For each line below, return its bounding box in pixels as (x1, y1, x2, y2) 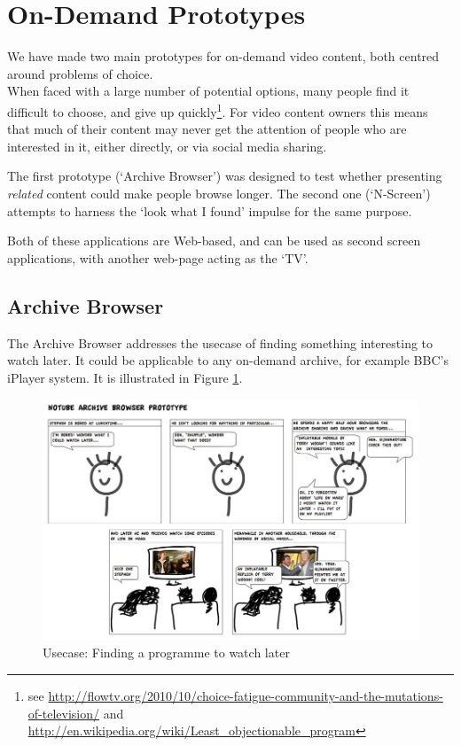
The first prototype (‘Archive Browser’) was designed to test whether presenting (7, 167, 442, 185)
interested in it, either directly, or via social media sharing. (7, 136, 327, 155)
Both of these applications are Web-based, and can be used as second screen (7, 231, 421, 250)
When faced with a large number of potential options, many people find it (7, 82, 410, 100)
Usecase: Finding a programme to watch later (43, 643, 290, 662)
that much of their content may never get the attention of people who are (7, 120, 407, 138)
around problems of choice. (7, 64, 153, 82)
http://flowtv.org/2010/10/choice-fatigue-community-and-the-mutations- (48, 686, 443, 704)
